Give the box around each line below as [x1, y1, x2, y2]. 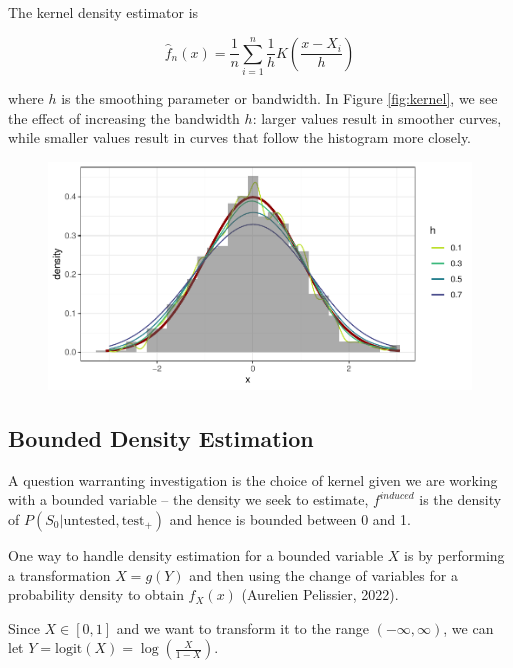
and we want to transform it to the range [116, 617, 369, 638]
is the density [419, 489, 502, 510]
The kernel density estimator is [8, 2, 199, 22]
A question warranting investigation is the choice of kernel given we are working [8, 469, 498, 490]
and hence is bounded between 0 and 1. [169, 508, 411, 529]
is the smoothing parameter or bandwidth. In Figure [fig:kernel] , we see [61, 87, 498, 108]
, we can [443, 617, 494, 638]
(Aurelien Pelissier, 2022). [241, 584, 399, 605]
